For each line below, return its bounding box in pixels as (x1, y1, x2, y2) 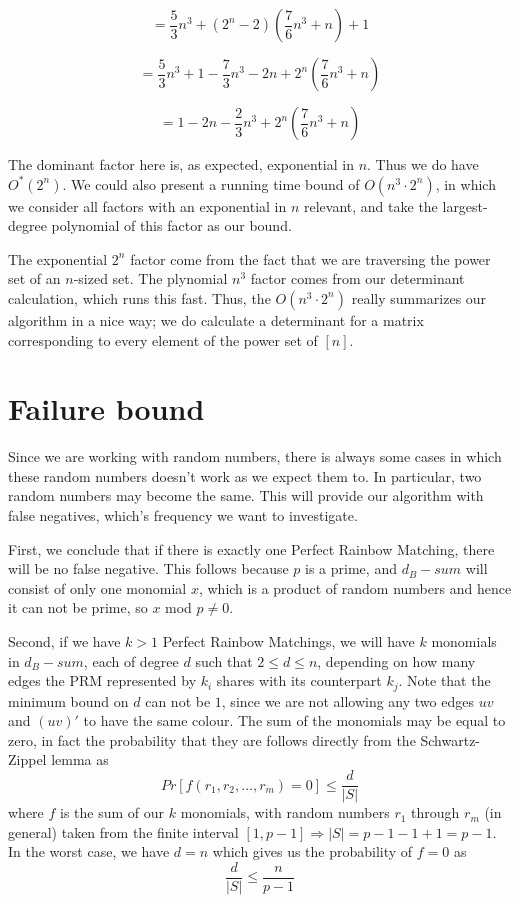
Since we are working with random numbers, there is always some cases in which (8, 446, 502, 467)
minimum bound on (8, 690, 129, 711)
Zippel (8, 749, 47, 770)
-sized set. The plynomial (73, 268, 228, 289)
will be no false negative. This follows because (8, 558, 289, 579)
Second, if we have (8, 631, 121, 652)
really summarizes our (351, 287, 487, 308)
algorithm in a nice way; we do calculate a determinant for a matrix (8, 309, 424, 330)
